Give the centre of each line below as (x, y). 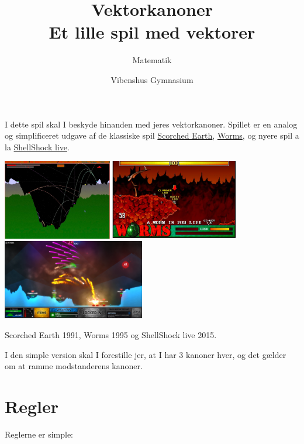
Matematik (152, 60)
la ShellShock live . (37, 147)
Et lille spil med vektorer (152, 32)
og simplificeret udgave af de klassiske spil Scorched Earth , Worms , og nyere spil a (152, 135)
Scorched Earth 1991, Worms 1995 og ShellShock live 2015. (111, 335)
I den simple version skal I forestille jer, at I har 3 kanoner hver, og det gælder (146, 354)
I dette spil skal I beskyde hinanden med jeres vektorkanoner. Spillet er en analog (151, 124)
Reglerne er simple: (39, 434)
